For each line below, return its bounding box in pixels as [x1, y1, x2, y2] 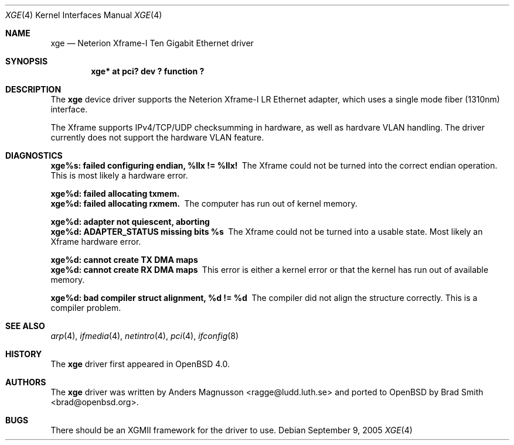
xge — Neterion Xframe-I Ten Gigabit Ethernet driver [50, 38, 254, 48]
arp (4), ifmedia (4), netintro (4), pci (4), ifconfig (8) [50, 331, 239, 341]
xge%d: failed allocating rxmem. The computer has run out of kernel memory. [50, 198, 358, 208]
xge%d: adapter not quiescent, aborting [50, 217, 210, 227]
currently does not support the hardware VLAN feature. [50, 132, 264, 142]
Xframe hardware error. [50, 237, 141, 247]
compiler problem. [50, 303, 121, 313]
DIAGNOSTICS [5, 150, 63, 160]
